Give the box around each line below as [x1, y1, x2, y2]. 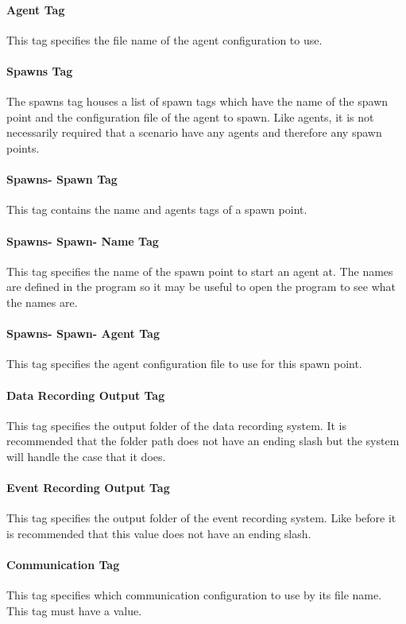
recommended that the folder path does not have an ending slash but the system [6, 432, 400, 449]
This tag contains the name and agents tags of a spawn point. [6, 201, 307, 218]
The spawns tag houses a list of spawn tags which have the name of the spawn [6, 93, 389, 110]
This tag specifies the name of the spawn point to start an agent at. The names [6, 262, 393, 279]
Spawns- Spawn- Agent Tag [6, 325, 160, 342]
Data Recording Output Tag [6, 386, 165, 403]
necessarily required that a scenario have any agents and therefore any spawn [6, 124, 382, 141]
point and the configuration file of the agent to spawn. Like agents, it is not [6, 108, 374, 125]
